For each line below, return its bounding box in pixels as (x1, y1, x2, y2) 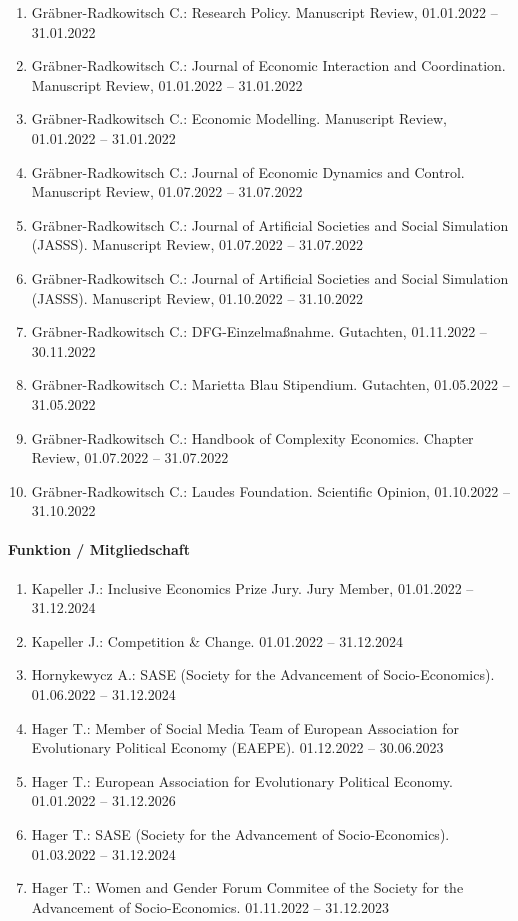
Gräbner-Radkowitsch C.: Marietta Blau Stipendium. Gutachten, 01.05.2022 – (31, 374, 510, 395)
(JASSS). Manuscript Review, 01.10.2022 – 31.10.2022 (31, 287, 363, 308)
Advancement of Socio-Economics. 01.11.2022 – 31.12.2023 (31, 896, 390, 917)
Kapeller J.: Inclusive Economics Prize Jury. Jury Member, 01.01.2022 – (31, 577, 474, 598)
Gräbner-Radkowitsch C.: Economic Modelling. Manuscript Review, (31, 108, 447, 129)
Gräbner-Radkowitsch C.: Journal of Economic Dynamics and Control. (31, 161, 465, 182)
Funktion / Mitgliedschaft (8, 539, 190, 560)
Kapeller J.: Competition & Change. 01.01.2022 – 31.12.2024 (31, 630, 404, 651)
